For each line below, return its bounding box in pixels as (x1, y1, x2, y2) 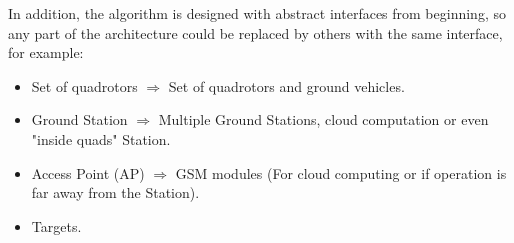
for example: (8, 42, 84, 63)
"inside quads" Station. (31, 128, 171, 149)
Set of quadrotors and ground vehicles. (168, 75, 405, 96)
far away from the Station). (31, 182, 200, 203)
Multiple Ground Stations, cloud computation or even (158, 109, 489, 130)
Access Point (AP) (31, 162, 145, 183)
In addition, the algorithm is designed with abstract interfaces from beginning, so (8, 3, 506, 23)
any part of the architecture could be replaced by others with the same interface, (8, 22, 503, 43)
